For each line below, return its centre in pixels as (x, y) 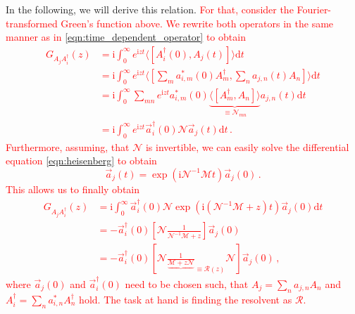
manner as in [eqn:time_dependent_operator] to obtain (126, 37)
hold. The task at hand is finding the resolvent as (186, 299)
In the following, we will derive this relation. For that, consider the (150, 9)
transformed (32, 23)
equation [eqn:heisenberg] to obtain (81, 161)
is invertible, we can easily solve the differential (247, 146)
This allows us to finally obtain (73, 189)
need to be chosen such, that (187, 284)
